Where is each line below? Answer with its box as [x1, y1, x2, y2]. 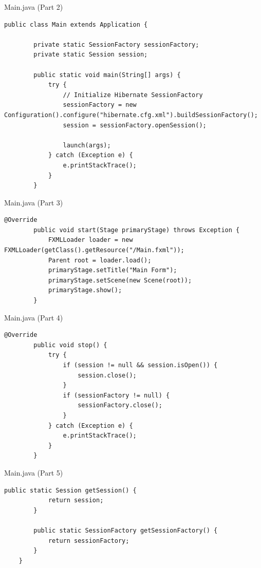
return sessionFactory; [48, 537, 129, 544]
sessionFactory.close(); [78, 402, 162, 409]
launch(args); [63, 141, 111, 149]
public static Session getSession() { [4, 486, 137, 494]
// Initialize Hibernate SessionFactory [63, 91, 203, 99]
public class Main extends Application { [4, 21, 148, 28]
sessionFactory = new [63, 101, 137, 109]
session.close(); [78, 371, 137, 379]
